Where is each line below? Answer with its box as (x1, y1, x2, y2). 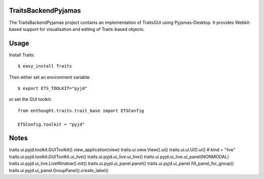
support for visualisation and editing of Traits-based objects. (22, 26, 145, 32)
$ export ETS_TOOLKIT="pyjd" (18, 86, 88, 91)
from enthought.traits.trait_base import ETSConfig (18, 108, 144, 113)
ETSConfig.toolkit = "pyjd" (18, 121, 85, 127)
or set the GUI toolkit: (9, 96, 52, 102)
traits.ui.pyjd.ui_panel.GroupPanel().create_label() (9, 167, 109, 173)
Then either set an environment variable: (9, 74, 91, 80)
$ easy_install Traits (18, 64, 72, 69)
